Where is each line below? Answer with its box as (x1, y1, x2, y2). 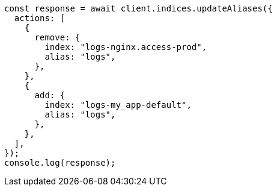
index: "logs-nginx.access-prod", (44, 42, 207, 52)
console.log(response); (4, 158, 116, 168)
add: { (34, 90, 65, 100)
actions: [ (14, 13, 65, 23)
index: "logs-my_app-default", (44, 100, 192, 110)
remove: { (34, 33, 81, 42)
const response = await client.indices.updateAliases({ (4, 4, 273, 13)
